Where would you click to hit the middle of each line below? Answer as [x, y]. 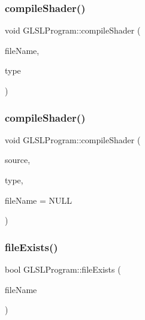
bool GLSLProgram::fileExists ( [63, 269]
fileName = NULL [38, 200]
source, [18, 160]
